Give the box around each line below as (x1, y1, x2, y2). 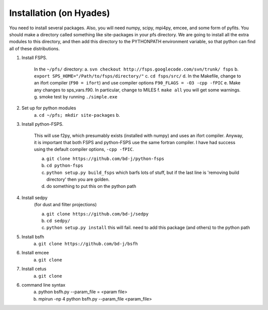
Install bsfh (21, 233, 45, 239)
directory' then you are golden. (46, 176, 110, 182)
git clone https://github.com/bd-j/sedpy (46, 211, 149, 217)
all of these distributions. (9, 45, 60, 52)
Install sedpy (21, 194, 48, 201)
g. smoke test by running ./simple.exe (34, 94, 118, 100)
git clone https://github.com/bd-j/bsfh (38, 241, 138, 247)
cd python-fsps (46, 163, 84, 168)
